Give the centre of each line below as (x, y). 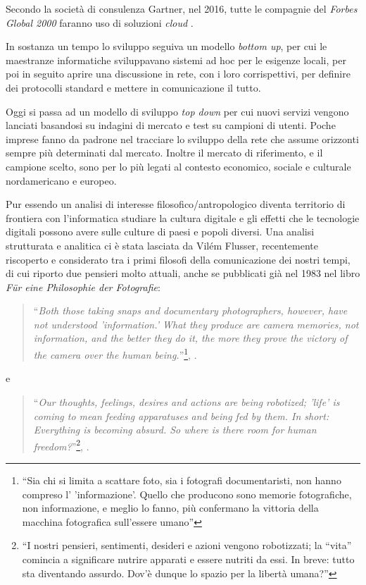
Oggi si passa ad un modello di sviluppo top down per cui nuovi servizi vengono (177, 111)
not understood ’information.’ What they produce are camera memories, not (196, 324)
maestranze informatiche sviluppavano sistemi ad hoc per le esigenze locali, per (176, 60)
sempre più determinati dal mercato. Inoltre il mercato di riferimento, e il (164, 153)
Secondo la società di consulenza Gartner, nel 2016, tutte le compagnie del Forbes (182, 8)
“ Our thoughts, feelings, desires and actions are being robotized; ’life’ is (187, 401)
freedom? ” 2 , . (61, 445)
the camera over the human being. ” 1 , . (115, 353)
